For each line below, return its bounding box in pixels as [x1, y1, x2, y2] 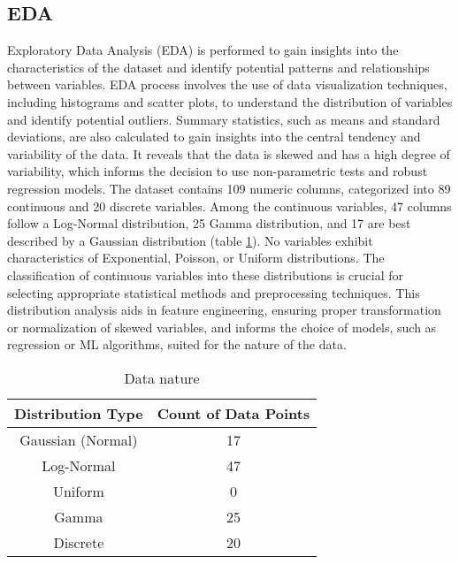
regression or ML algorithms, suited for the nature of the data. [7, 335, 347, 354]
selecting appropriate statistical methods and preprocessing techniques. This [7, 283, 420, 301]
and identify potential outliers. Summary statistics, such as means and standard [7, 110, 440, 128]
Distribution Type [14, 402, 143, 423]
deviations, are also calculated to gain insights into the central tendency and [7, 127, 421, 146]
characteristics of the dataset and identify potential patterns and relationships [7, 57, 430, 76]
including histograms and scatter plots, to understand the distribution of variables [7, 92, 453, 111]
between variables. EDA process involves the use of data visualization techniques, [7, 75, 448, 94]
